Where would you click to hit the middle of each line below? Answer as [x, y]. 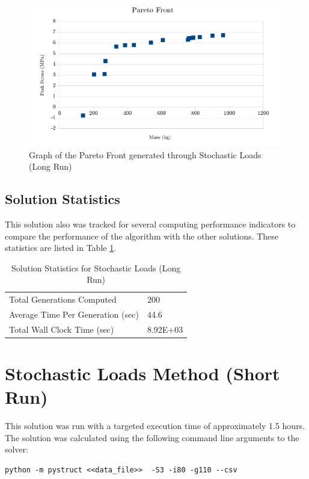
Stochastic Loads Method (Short [142, 373]
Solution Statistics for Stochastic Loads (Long [96, 267]
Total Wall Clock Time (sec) [62, 329]
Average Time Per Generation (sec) [74, 314]
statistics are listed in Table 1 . [61, 248]
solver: [17, 449]
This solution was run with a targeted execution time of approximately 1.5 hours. [155, 426]
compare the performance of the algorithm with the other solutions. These [142, 236]
